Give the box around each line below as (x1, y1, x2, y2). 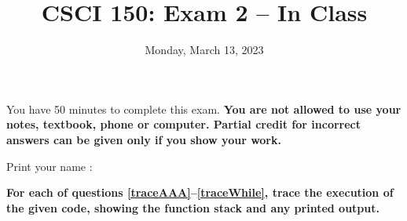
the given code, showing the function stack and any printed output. (6, 199, 379, 216)
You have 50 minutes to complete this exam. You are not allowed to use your (6, 100, 401, 117)
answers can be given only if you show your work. (6, 131, 281, 147)
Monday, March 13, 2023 (145, 42, 264, 58)
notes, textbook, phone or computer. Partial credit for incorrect (6, 116, 361, 132)
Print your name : (6, 158, 93, 174)
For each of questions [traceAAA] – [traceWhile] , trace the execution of (6, 184, 394, 201)
